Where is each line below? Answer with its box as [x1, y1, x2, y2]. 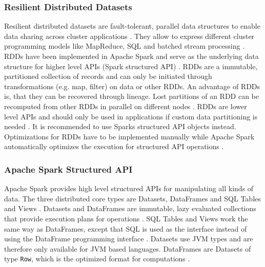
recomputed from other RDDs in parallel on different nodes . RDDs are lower [4, 100, 247, 111]
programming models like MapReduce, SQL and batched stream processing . [4, 40, 245, 51]
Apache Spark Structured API [4, 162, 133, 175]
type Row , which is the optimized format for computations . [4, 253, 190, 264]
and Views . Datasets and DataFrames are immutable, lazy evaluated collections [4, 203, 256, 214]
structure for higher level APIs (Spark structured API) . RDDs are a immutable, [4, 60, 258, 71]
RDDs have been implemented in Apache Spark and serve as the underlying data [4, 51, 259, 61]
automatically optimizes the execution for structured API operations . [4, 141, 224, 152]
